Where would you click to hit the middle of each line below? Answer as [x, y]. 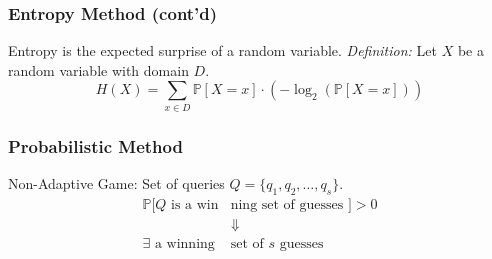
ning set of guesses [287, 204]
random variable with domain [98, 69]
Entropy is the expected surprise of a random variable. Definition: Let [222, 50]
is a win [195, 204]
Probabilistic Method [95, 145]
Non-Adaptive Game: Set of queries [116, 182]
